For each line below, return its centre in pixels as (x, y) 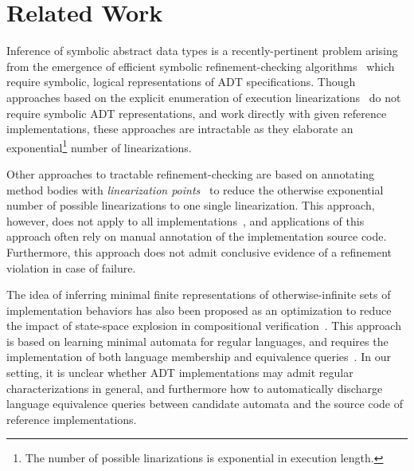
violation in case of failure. (71, 267)
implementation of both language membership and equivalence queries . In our (199, 357)
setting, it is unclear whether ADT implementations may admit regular (180, 373)
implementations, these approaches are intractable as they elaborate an (180, 129)
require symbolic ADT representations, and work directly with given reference (197, 113)
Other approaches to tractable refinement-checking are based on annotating (190, 173)
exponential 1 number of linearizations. (99, 146)
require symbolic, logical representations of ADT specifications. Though (181, 82)
